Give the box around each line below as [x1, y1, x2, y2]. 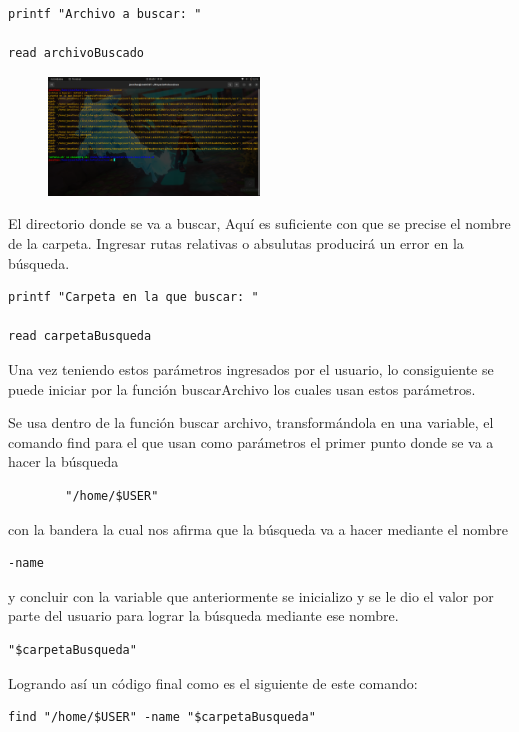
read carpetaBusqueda [8, 329, 152, 344]
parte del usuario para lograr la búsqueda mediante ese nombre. [8, 605, 399, 626]
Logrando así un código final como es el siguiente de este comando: [8, 672, 418, 693]
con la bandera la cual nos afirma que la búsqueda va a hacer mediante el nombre [8, 518, 509, 539]
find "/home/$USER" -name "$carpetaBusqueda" [8, 710, 316, 725]
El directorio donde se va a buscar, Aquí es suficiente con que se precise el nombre [8, 213, 511, 234]
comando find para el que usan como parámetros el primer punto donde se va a [8, 431, 494, 452]
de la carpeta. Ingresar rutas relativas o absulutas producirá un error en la [8, 233, 464, 253]
